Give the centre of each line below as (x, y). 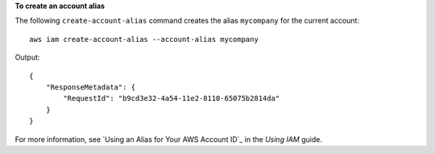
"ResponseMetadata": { (91, 87)
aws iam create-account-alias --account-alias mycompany (144, 39)
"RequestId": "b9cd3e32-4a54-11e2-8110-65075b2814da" (172, 98)
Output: (27, 57)
